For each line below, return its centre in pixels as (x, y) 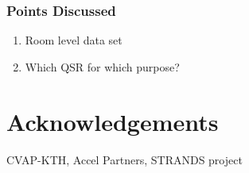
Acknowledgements (113, 121)
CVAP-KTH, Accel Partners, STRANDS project (124, 159)
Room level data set (74, 40)
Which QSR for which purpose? (102, 66)
